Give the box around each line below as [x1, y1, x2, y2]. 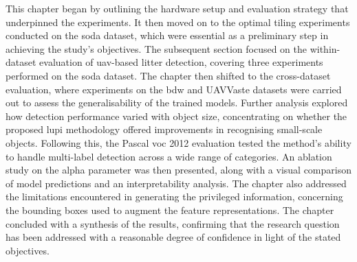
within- [310, 41, 340, 56]
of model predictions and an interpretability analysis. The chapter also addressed [6, 176, 347, 190]
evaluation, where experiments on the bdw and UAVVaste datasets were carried [6, 82, 342, 96]
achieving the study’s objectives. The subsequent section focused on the [6, 41, 307, 56]
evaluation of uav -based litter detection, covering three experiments [39, 55, 323, 69]
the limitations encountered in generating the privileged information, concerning [6, 189, 343, 204]
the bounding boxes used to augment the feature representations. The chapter [6, 202, 334, 217]
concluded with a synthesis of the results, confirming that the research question [6, 216, 340, 230]
